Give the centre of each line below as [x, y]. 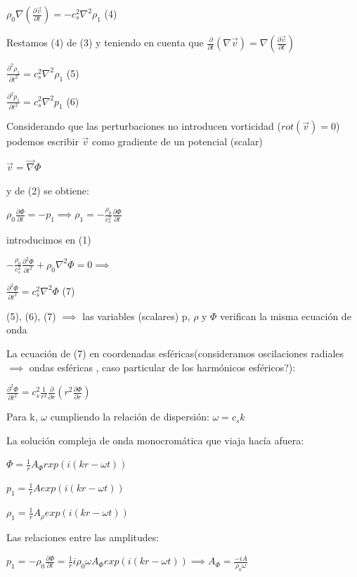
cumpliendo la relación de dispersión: [130, 417]
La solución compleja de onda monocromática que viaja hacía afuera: [155, 440]
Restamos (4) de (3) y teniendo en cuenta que [105, 42]
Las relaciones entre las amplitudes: [83, 537]
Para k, [22, 417]
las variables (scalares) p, [136, 316]
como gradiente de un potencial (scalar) [177, 141]
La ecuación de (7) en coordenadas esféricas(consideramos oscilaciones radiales [175, 353]
